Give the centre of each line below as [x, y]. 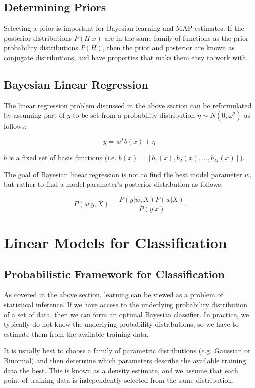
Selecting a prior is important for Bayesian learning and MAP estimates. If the [124, 28]
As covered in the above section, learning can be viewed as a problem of [114, 295]
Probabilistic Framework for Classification [114, 274]
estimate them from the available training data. [76, 333]
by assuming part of [34, 115]
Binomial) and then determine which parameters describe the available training [125, 360]
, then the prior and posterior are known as [169, 48]
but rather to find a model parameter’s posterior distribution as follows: [114, 184]
